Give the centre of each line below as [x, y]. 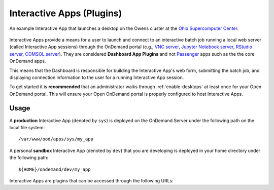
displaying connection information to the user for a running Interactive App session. [97, 77]
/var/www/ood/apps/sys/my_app [56, 139]
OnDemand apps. [28, 61]
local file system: [27, 127]
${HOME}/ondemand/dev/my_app [55, 169]
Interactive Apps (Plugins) [66, 13]
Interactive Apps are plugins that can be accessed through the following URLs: [91, 180]
